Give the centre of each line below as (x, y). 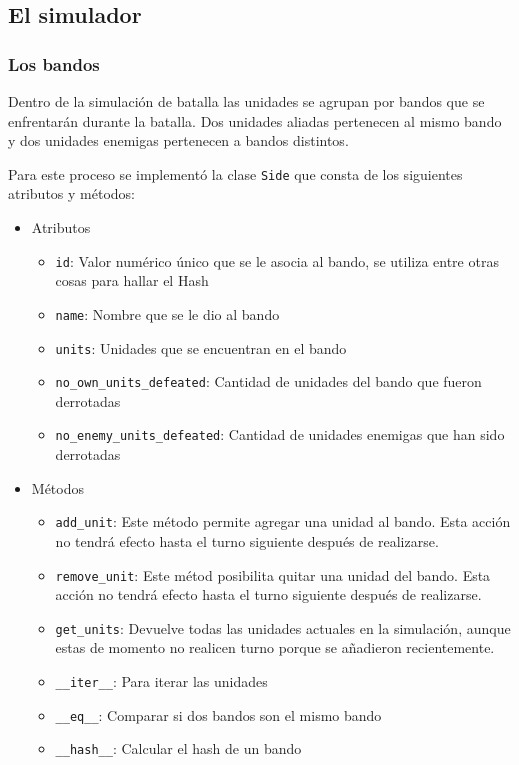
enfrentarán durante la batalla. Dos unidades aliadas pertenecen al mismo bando (255, 120)
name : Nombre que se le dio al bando (167, 313)
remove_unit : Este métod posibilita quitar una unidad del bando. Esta (273, 574)
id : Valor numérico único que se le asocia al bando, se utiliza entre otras (277, 260)
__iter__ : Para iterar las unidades (161, 681)
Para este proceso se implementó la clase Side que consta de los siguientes (235, 173)
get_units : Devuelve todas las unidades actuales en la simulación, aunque (283, 627)
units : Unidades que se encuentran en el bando (201, 347)
